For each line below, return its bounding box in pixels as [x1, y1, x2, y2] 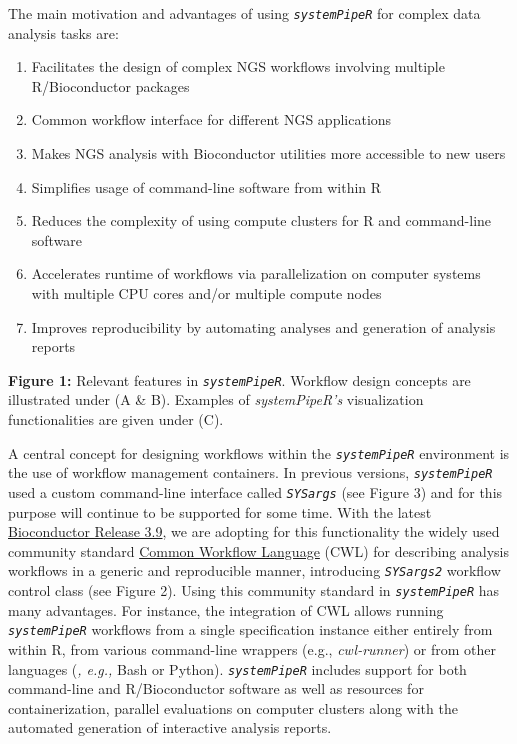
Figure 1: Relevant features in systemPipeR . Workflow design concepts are [8, 369, 471, 390]
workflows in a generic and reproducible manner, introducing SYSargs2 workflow [8, 560, 501, 581]
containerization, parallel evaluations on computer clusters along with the [8, 697, 458, 718]
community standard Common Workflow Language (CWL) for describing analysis [8, 540, 510, 561]
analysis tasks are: [8, 22, 119, 43]
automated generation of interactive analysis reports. [8, 717, 332, 738]
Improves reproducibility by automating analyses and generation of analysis [31, 316, 496, 337]
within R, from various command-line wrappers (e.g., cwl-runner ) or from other [8, 638, 496, 659]
